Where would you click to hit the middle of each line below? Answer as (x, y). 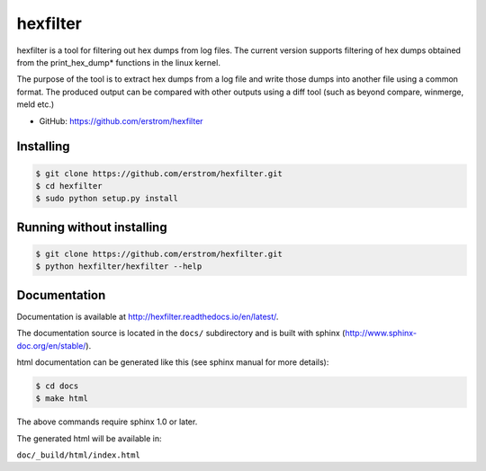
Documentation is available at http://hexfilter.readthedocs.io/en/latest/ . (148, 316)
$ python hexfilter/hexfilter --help (119, 267)
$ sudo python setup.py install (107, 199)
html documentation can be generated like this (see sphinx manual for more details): (173, 362)
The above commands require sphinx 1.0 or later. (107, 422)
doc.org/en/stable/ (51, 345)
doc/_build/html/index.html (79, 455)
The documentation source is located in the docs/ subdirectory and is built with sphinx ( (181, 333)
